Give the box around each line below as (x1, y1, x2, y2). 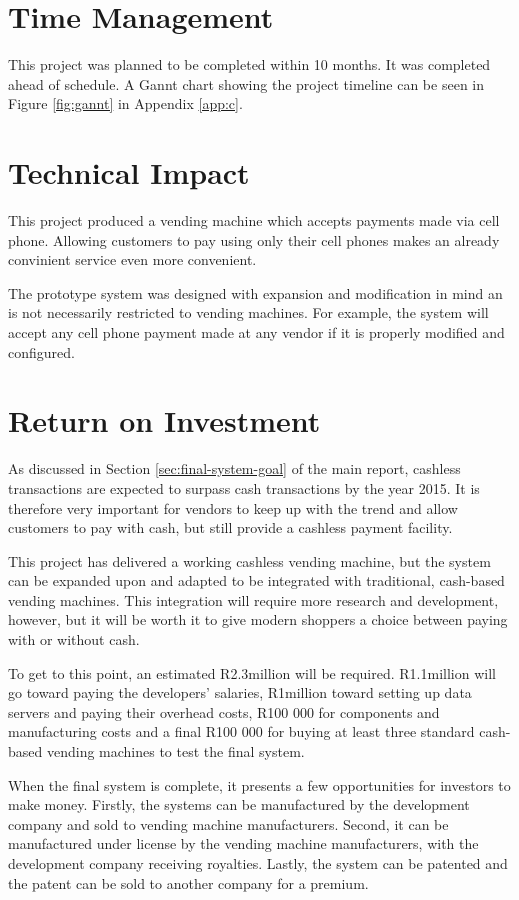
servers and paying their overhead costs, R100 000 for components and (8, 701, 440, 722)
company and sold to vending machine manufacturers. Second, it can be (8, 813, 449, 834)
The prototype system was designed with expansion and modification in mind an (8, 282, 503, 303)
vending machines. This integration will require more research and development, (8, 589, 499, 610)
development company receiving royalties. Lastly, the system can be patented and (8, 853, 508, 873)
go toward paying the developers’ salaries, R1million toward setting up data (8, 682, 472, 703)
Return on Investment (8, 400, 321, 441)
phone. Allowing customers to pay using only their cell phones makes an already (8, 229, 500, 250)
